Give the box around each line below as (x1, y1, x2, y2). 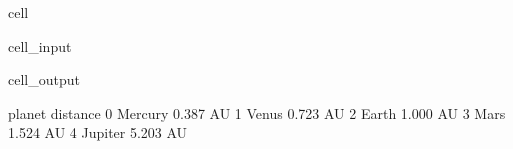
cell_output (8, 69, 80, 90)
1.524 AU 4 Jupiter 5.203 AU (8, 122, 188, 143)
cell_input (8, 35, 72, 56)
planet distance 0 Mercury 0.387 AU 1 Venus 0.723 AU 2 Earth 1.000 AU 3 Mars (8, 102, 506, 123)
